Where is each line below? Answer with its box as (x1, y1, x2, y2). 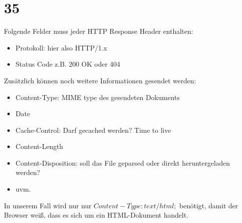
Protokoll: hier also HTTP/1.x (15, 42, 108, 52)
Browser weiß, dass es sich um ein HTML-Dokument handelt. (4, 210, 188, 220)
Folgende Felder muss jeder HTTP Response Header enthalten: (4, 26, 193, 36)
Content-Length (15, 141, 63, 151)
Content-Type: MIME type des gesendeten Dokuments (15, 92, 180, 102)
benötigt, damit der (179, 200, 238, 210)
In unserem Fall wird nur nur (4, 200, 92, 210)
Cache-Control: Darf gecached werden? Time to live (15, 124, 171, 135)
